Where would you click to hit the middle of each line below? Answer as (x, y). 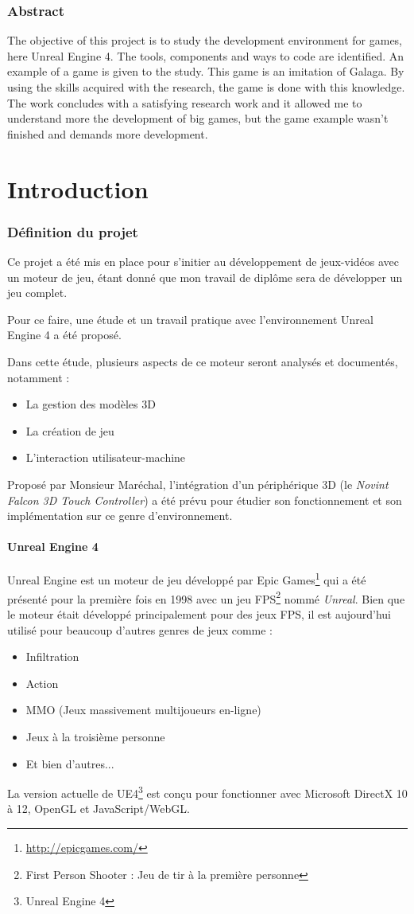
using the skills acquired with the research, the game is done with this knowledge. (206, 87)
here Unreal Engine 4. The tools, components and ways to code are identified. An (206, 55)
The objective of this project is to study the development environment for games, (205, 40)
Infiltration (52, 656)
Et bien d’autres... (70, 763)
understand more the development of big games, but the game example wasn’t (198, 118)
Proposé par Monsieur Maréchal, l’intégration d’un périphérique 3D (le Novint (198, 484)
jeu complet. (37, 293)
